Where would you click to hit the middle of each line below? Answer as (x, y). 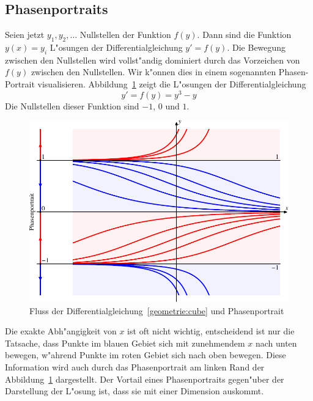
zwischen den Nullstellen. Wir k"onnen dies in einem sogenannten (153, 72)
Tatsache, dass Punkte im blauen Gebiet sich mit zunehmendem (125, 343)
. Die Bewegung (256, 47)
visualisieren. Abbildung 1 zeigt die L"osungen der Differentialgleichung (172, 83)
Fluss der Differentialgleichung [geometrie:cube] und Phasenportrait (157, 310)
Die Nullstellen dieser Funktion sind (72, 105)
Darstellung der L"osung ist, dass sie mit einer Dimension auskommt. (134, 391)
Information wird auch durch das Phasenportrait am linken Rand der (135, 366)
